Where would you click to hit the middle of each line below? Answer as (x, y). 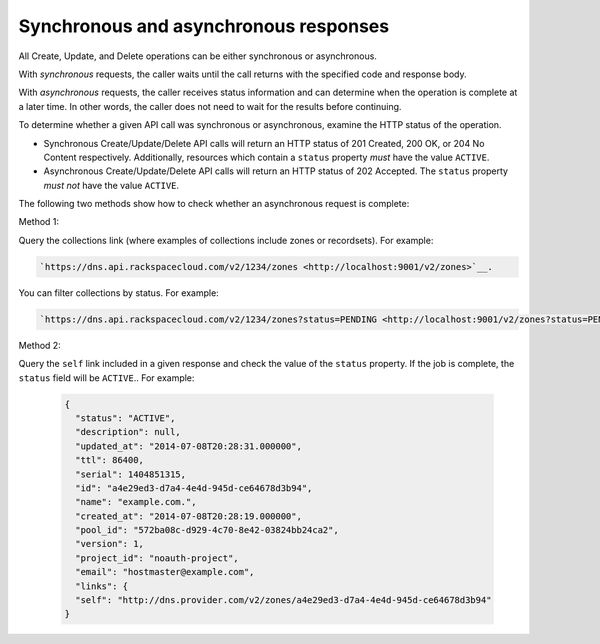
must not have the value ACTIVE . (111, 185)
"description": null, (128, 432)
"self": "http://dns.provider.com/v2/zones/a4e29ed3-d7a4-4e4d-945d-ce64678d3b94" (283, 600)
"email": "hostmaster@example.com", (165, 572)
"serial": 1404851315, (131, 474)
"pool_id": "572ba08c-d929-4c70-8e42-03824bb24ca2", (207, 530)
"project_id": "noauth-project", (157, 558)
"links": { (102, 586)
